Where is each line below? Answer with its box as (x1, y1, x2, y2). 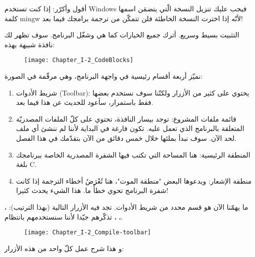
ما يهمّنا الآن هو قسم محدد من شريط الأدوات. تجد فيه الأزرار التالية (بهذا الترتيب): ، (4, 201, 248, 212)
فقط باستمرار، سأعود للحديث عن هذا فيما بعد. (16, 97, 154, 107)
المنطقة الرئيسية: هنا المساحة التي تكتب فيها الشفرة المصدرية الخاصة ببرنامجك (16, 149, 251, 160)
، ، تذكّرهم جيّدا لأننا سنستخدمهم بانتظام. (4, 211, 123, 222)
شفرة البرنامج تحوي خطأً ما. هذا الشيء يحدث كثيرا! (16, 185, 168, 195)
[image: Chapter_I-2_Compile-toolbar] (24, 229, 151, 236)
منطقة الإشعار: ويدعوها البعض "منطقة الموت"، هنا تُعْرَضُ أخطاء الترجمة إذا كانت (16, 175, 252, 186)
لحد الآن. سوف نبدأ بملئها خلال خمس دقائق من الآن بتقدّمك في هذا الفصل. (16, 133, 237, 143)
